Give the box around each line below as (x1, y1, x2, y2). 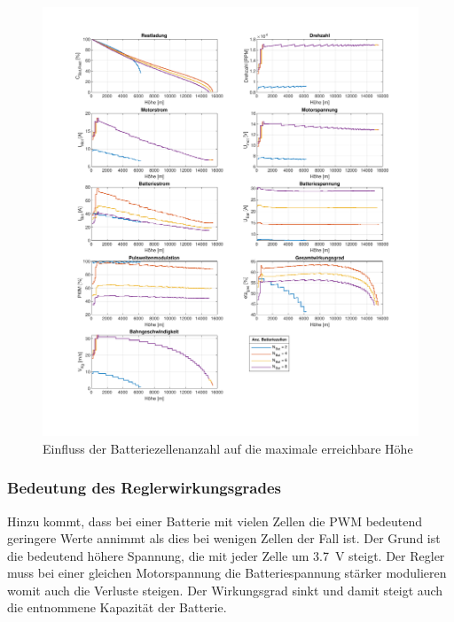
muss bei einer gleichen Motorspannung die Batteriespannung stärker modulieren (7, 564, 447, 582)
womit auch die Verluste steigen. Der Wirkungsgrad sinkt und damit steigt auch (7, 580, 443, 599)
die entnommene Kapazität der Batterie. (7, 598, 227, 617)
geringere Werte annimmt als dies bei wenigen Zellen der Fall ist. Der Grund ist (7, 529, 441, 548)
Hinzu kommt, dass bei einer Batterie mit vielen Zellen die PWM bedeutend (7, 511, 423, 530)
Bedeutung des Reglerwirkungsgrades (7, 477, 281, 499)
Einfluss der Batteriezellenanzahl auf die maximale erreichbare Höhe (43, 439, 413, 457)
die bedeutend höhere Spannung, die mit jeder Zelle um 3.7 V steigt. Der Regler (7, 546, 445, 564)
